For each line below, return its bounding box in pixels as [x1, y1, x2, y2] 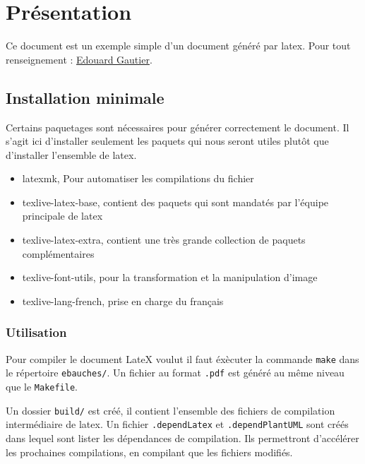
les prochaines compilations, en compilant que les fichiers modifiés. [6, 444, 293, 459]
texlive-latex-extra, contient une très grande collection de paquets [22, 232, 306, 247]
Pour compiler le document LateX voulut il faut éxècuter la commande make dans [6, 351, 359, 366]
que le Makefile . [6, 379, 78, 393]
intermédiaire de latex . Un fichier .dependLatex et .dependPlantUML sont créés [6, 417, 349, 432]
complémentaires [22, 246, 95, 261]
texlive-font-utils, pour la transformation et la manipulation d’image [22, 270, 318, 285]
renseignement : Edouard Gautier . [6, 52, 152, 66]
